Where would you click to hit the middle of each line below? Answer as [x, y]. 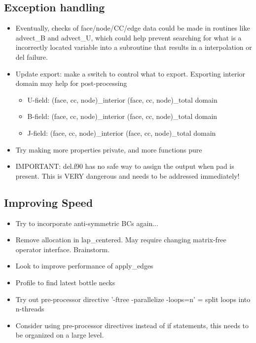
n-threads [30, 309]
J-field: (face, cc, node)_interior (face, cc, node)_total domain [122, 133]
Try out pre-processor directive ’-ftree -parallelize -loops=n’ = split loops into [133, 299]
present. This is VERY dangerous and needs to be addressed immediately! [128, 175]
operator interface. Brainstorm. [63, 249]
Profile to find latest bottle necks [65, 282]
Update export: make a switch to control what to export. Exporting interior [130, 73]
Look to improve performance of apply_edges [84, 266]
